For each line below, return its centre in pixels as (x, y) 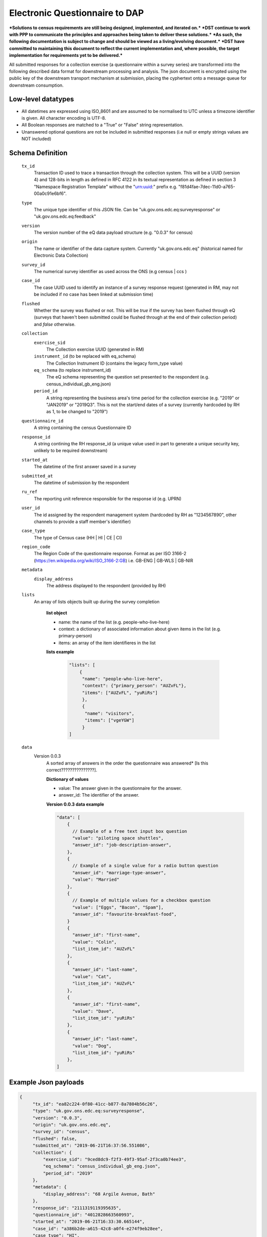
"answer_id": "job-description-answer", (122, 845)
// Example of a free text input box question (130, 831)
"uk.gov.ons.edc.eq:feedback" (65, 216)
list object (57, 613)
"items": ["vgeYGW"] (110, 720)
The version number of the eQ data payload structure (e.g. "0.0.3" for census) (113, 233)
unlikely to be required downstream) (71, 451)
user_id (31, 508)
